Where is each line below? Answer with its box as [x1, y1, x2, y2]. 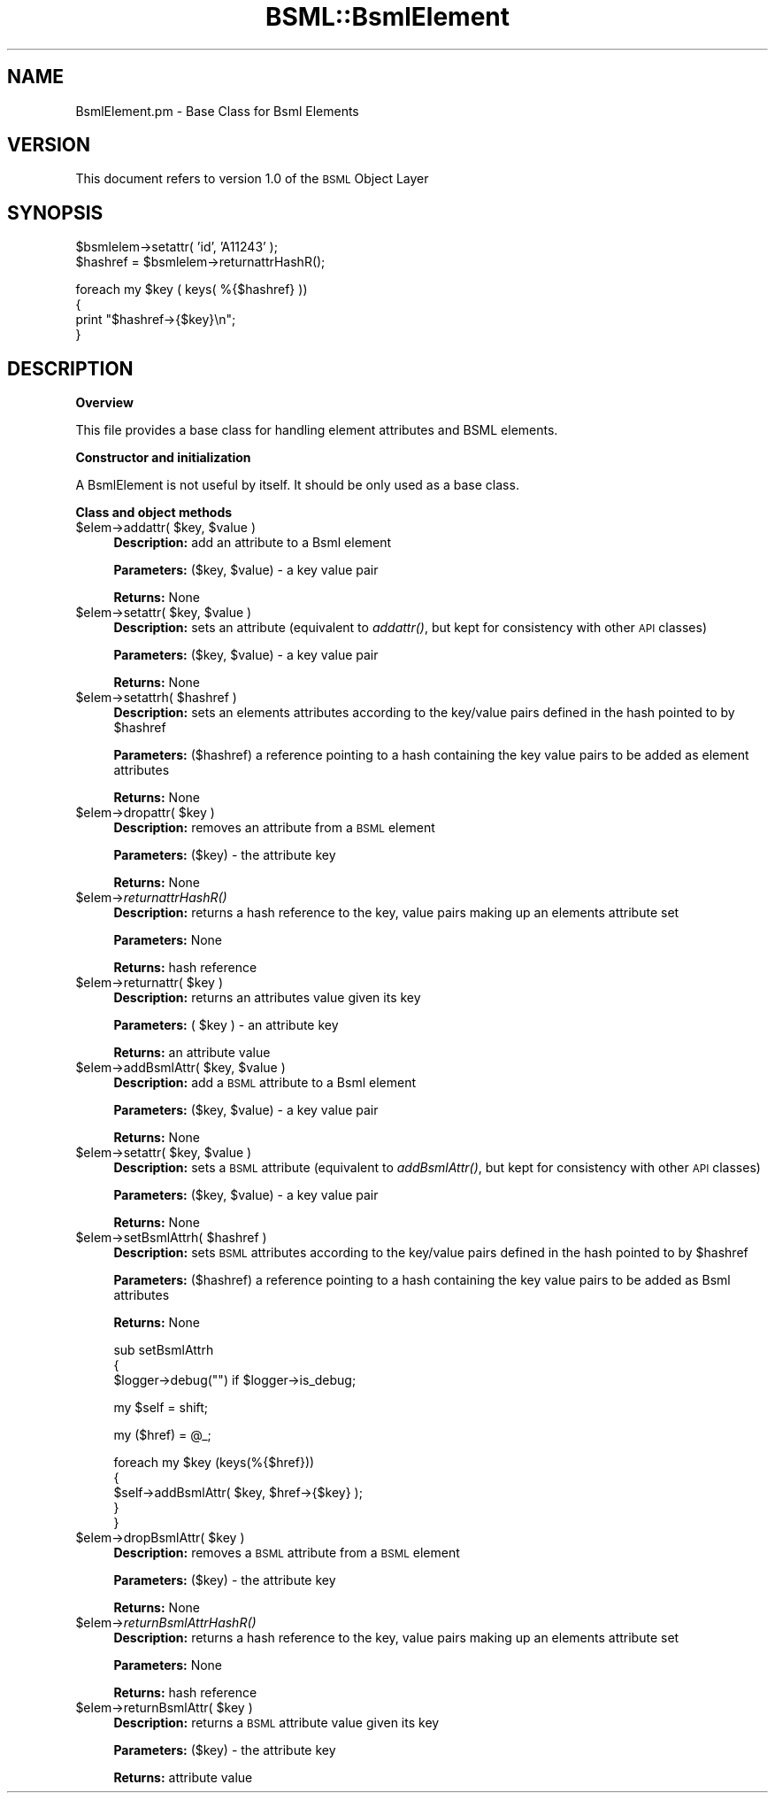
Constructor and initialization [75, 450, 251, 466]
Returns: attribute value [113, 1770, 253, 1786]
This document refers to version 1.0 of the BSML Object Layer [75, 171, 429, 187]
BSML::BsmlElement [265, 2, 510, 32]
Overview [75, 395, 134, 411]
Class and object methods [75, 505, 233, 521]
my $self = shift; [113, 1400, 209, 1416]
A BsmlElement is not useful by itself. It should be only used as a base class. [75, 477, 519, 493]
